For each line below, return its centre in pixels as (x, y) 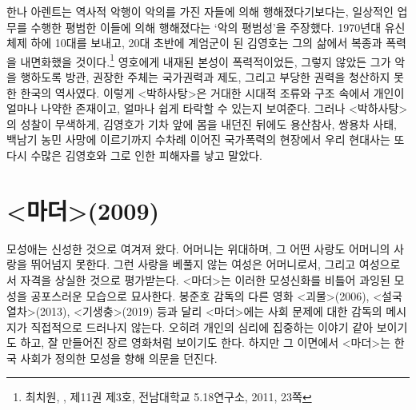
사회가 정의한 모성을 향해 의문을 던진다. (119, 358)
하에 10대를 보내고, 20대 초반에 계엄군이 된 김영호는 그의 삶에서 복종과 (206, 43)
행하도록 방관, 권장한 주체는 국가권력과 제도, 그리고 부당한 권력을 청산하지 (205, 77)
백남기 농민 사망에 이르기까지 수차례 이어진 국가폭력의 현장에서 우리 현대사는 (198, 139)
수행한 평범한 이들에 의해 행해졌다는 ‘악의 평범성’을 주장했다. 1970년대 (206, 27)
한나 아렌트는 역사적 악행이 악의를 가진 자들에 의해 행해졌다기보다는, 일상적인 (200, 11)
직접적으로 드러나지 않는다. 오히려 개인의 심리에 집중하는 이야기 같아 (202, 326)
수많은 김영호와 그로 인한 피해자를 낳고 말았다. (146, 155)
